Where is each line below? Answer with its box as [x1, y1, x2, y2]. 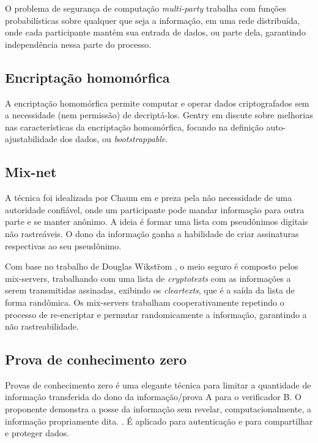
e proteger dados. [5, 426, 70, 439]
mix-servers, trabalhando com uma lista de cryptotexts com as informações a [5, 271, 291, 284]
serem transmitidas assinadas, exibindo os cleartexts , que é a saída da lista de [5, 284, 295, 297]
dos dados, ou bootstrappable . [60, 132, 168, 145]
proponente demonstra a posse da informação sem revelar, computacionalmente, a [5, 403, 311, 415]
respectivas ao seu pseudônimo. [5, 239, 122, 252]
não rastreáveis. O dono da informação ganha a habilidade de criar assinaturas [5, 227, 299, 240]
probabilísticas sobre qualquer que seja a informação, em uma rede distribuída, [5, 13, 300, 26]
